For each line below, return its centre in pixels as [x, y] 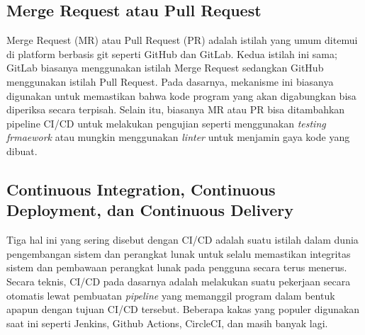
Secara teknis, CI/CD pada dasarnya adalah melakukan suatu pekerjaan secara [179, 281]
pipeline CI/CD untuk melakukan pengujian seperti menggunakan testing [166, 123]
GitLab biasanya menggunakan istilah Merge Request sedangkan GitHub [165, 68]
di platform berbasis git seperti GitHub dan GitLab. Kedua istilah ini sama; [172, 53]
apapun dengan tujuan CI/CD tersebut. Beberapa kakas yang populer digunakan [183, 309]
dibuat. [22, 151]
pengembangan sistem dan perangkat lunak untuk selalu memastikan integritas [179, 253]
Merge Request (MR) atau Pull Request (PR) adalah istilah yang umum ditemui [182, 40]
